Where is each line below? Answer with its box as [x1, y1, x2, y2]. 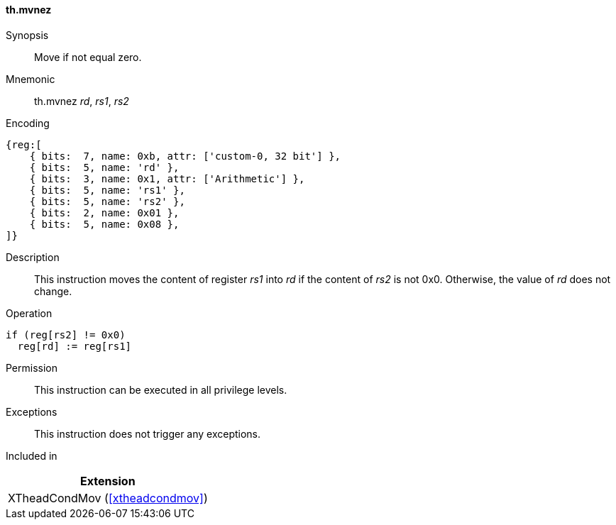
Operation [6, 306, 53, 319]
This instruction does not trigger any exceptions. [34, 427, 261, 440]
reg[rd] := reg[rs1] [17, 340, 132, 352]
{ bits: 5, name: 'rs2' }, [29, 195, 185, 207]
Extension [80, 473, 136, 488]
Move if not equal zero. [34, 50, 142, 63]
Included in [6, 449, 57, 462]
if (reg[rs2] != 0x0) [6, 328, 126, 341]
